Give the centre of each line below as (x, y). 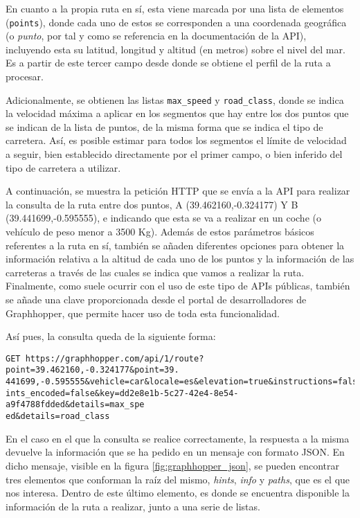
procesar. (25, 77)
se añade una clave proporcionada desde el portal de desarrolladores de (156, 299)
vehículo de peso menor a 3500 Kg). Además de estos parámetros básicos (160, 232)
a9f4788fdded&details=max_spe (75, 405)
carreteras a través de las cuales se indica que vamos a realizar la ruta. (155, 272)
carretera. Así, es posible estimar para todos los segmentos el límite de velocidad (176, 140)
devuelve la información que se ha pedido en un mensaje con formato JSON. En (175, 452)
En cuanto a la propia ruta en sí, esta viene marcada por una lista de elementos (175, 8)
